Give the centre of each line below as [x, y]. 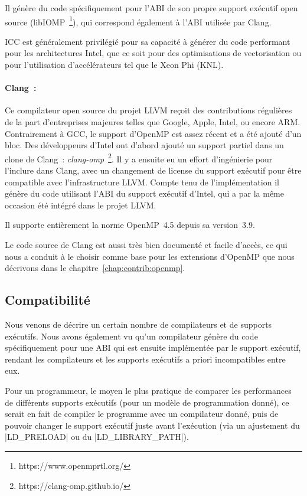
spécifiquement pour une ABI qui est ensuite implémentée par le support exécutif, [153, 347]
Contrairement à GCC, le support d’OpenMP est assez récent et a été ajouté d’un [153, 133]
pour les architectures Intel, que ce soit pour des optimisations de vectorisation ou [153, 53]
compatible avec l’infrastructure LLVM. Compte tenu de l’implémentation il [142, 182]
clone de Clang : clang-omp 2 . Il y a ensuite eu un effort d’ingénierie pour [139, 158]
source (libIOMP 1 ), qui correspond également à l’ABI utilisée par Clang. [138, 21]
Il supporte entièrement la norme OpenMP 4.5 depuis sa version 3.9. [130, 225]
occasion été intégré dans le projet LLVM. [81, 205]
